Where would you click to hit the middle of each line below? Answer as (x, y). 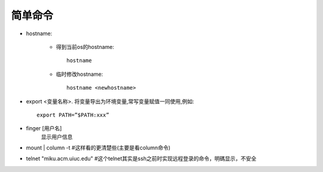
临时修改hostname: (80, 74)
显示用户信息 (57, 137)
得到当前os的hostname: (85, 47)
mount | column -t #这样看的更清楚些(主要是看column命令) (98, 148)
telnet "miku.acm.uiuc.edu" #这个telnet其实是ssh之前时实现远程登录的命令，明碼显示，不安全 (141, 159)
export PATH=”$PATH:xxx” (73, 115)
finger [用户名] (44, 128)
